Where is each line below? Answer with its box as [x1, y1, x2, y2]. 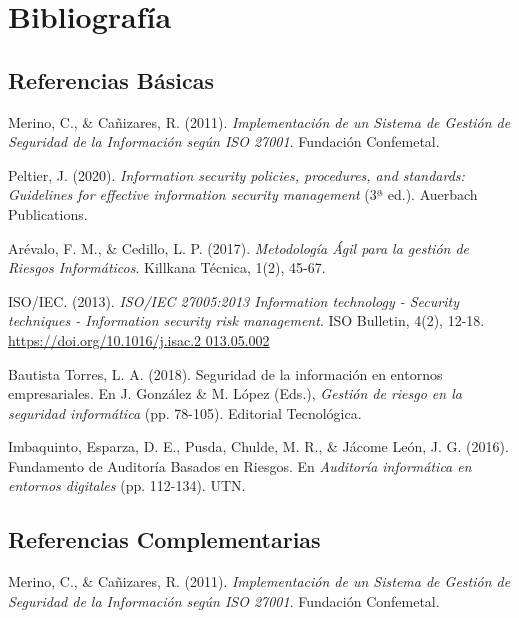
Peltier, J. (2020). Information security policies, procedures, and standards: [8, 164, 465, 185]
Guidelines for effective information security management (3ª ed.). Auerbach [8, 184, 478, 205]
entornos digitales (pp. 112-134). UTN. [8, 475, 246, 496]
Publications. [8, 203, 88, 224]
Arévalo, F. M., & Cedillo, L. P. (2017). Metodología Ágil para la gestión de [8, 237, 470, 258]
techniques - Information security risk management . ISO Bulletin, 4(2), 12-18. [8, 310, 485, 331]
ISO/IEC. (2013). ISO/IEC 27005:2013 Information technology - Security [8, 290, 459, 311]
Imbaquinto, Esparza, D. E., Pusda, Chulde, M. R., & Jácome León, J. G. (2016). [8, 436, 509, 457]
